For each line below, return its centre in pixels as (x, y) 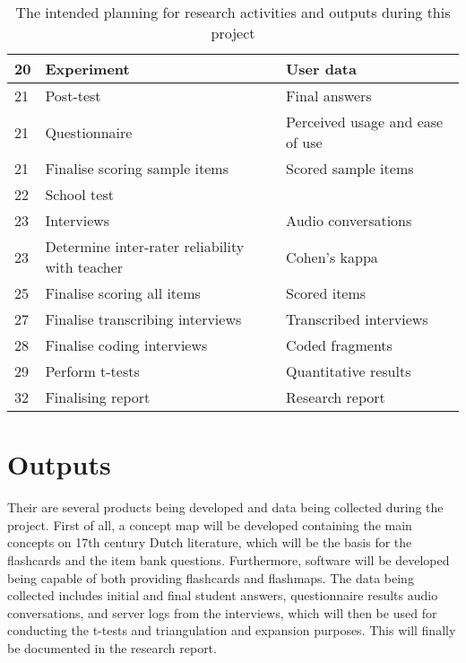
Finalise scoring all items (123, 293)
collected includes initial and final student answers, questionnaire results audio (223, 595)
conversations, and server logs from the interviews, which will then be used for (222, 612)
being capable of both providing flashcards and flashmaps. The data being (211, 577)
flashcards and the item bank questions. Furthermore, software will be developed (229, 559)
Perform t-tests (92, 371)
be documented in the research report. (112, 647)
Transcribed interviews (357, 319)
